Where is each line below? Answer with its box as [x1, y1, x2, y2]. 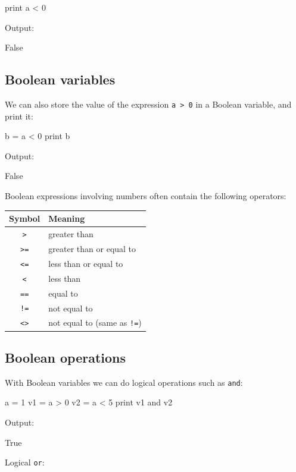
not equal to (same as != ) [48, 316, 142, 329]
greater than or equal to [48, 242, 136, 254]
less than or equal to [48, 257, 123, 269]
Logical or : [5, 456, 45, 468]
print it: [5, 109, 33, 122]
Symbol [9, 212, 40, 225]
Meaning [48, 212, 85, 225]
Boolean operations [5, 348, 126, 366]
